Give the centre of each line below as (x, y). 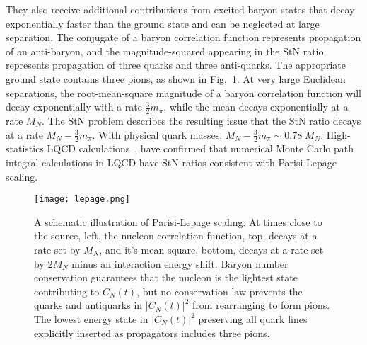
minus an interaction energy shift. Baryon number (180, 263)
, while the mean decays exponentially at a (256, 107)
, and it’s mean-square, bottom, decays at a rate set (211, 250)
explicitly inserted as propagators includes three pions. (152, 333)
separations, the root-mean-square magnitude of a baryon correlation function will (183, 92)
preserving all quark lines (253, 319)
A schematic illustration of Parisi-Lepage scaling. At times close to (178, 221)
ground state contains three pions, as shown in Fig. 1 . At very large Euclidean (176, 78)
